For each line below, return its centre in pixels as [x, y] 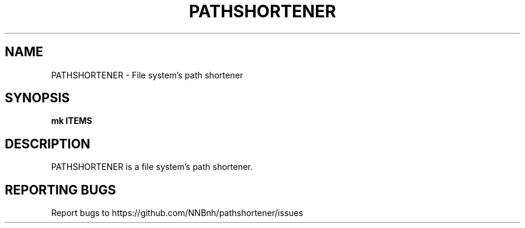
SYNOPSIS [37, 98]
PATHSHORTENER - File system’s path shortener [147, 75]
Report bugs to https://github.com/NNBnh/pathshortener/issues [177, 213]
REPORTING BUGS [61, 190]
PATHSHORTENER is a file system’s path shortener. [152, 167]
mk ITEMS [72, 121]
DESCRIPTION [48, 144]
